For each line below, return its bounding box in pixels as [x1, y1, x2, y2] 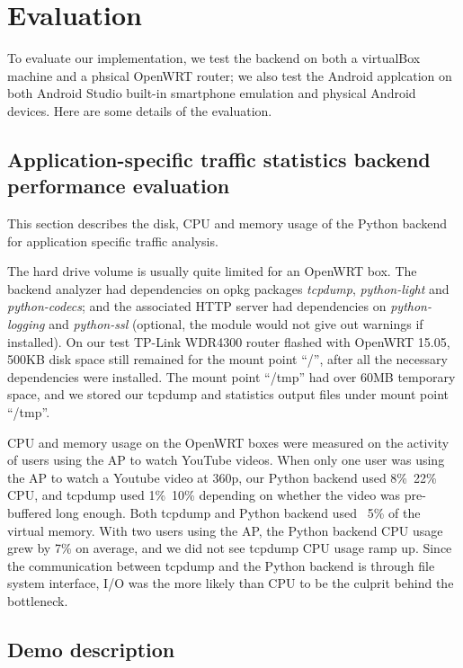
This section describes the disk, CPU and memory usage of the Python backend [7, 214, 447, 233]
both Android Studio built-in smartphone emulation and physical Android [7, 84, 416, 102]
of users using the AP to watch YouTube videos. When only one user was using [7, 450, 445, 469]
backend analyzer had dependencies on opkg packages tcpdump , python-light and [7, 279, 450, 298]
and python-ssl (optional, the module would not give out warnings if [49, 315, 423, 334]
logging [7, 315, 45, 334]
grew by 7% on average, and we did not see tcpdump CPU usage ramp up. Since [7, 539, 452, 557]
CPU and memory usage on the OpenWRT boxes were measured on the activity [7, 432, 450, 451]
